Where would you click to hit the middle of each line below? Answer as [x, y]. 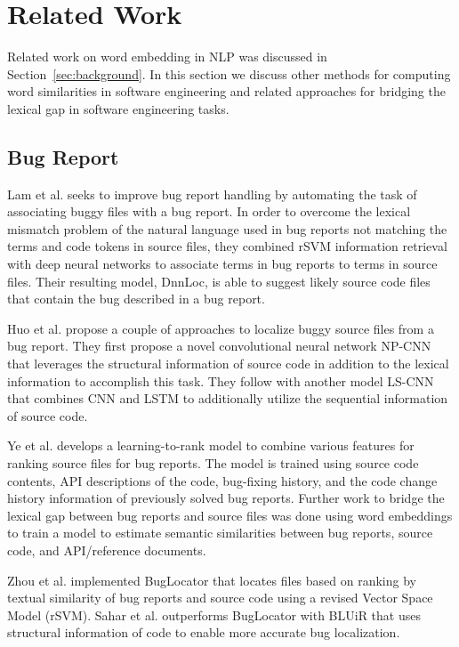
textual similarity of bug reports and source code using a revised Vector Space [220, 598]
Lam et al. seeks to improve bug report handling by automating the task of [212, 194]
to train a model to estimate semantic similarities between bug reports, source [220, 533]
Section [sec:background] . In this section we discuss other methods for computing [229, 73]
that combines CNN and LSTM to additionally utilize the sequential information [228, 398]
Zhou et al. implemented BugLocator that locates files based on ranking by [212, 580]
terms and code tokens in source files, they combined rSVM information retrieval [227, 246]
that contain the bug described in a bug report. [136, 299]
